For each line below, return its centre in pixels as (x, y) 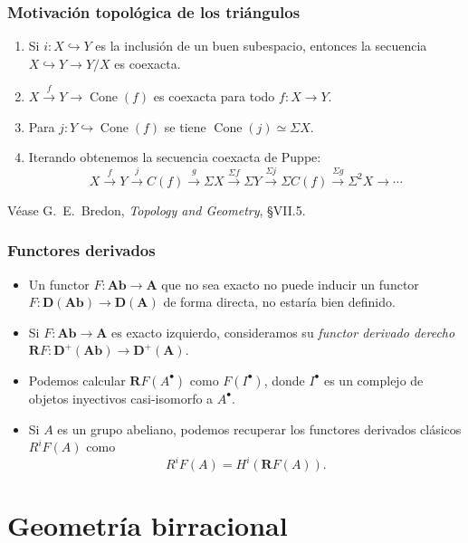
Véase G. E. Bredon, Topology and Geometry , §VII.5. (157, 210)
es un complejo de (373, 380)
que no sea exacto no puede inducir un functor (290, 284)
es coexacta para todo (214, 96)
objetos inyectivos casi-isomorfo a (121, 398)
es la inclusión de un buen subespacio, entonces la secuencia (261, 46)
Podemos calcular (77, 380)
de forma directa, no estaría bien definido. (279, 302)
